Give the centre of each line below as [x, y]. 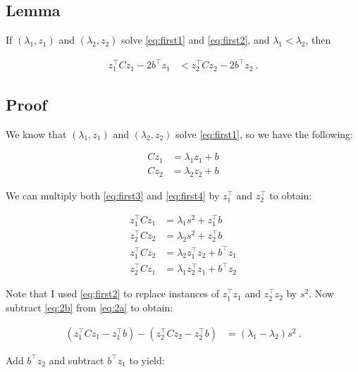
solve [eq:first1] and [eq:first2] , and [196, 40]
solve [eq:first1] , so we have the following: [264, 134]
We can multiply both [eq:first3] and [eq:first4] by [113, 195]
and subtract [76, 360]
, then [318, 40]
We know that [36, 134]
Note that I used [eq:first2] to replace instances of [112, 293]
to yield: [147, 360]
